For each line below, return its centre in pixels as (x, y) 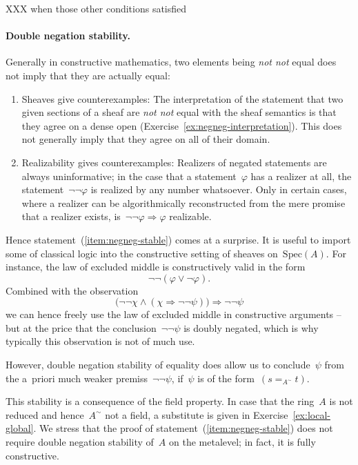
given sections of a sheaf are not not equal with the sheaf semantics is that (179, 112)
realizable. (190, 216)
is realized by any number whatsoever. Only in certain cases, (219, 189)
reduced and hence (45, 414)
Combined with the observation (72, 290)
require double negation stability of (80, 442)
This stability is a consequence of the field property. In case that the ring (160, 401)
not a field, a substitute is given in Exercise (197, 414)
